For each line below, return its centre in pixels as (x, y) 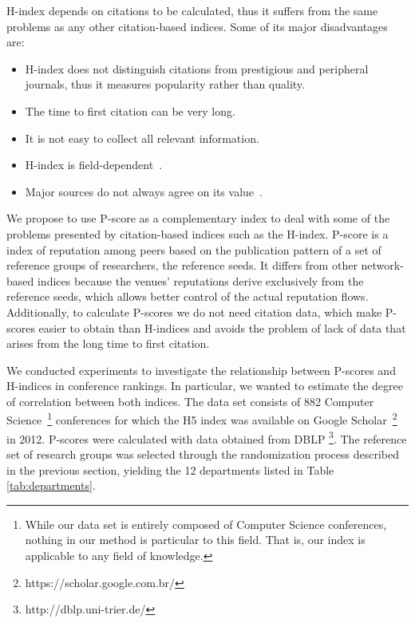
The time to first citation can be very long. (130, 110)
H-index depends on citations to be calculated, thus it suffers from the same (192, 10)
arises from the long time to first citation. (108, 343)
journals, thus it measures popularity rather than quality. (165, 84)
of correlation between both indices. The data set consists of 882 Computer (190, 401)
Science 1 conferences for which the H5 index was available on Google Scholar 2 (202, 419)
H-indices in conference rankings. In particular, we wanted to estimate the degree (205, 386)
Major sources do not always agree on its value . (144, 191)
